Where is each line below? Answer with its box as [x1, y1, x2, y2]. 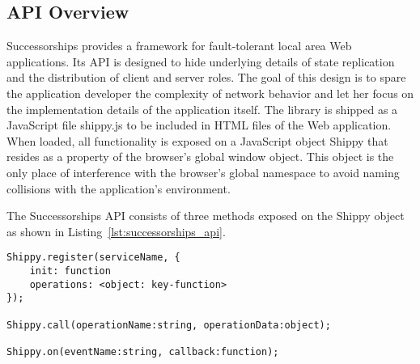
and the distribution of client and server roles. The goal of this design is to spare [6, 69, 406, 86]
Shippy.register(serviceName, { [6, 252, 180, 264]
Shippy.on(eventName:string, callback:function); [6, 345, 279, 358]
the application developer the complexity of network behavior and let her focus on [6, 84, 414, 101]
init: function [29, 265, 111, 277]
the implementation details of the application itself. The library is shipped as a [6, 100, 398, 117]
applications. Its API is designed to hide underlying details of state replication [6, 53, 395, 70]
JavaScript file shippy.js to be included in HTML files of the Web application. [6, 116, 392, 133]
